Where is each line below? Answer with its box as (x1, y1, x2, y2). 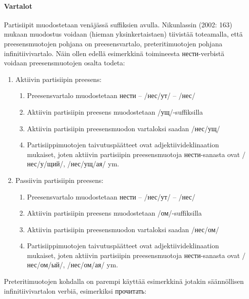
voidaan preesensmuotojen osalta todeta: (4, 58, 125, 68)
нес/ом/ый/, (27, 259, 65, 270)
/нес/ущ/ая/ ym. (67, 159, 119, 169)
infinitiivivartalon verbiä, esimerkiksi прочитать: (4, 285, 147, 296)
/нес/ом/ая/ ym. (67, 259, 118, 270)
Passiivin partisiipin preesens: (15, 175, 104, 185)
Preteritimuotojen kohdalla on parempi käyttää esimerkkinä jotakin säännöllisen (4, 276, 244, 286)
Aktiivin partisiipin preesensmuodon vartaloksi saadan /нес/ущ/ (27, 123, 220, 133)
